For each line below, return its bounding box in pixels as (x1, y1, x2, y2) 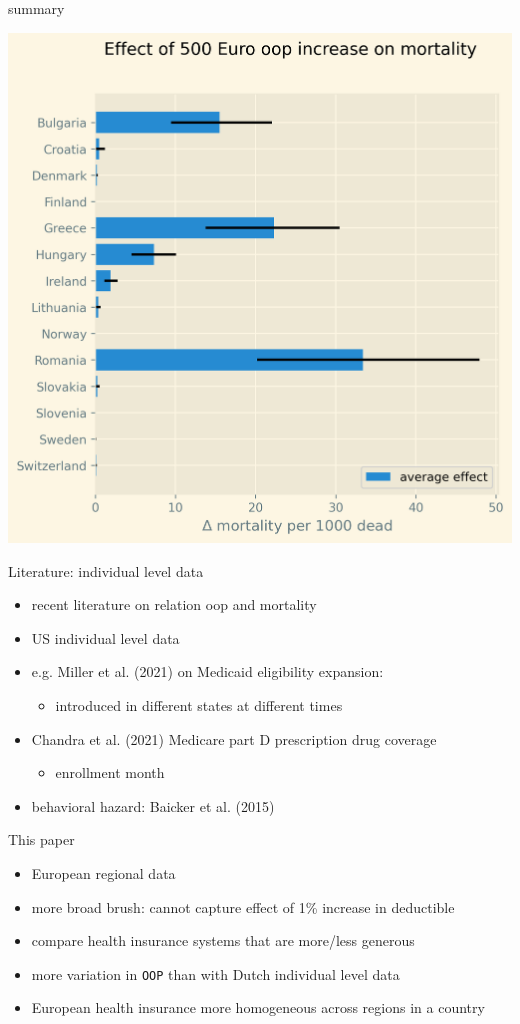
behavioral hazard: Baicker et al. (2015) (31, 795, 275, 816)
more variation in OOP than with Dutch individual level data (31, 963, 400, 984)
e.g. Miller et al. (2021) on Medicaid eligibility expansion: (31, 661, 384, 682)
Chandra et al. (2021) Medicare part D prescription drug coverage (31, 728, 437, 749)
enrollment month (55, 762, 165, 783)
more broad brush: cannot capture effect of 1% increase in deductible (31, 896, 455, 917)
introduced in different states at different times (55, 695, 343, 716)
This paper (8, 829, 75, 850)
